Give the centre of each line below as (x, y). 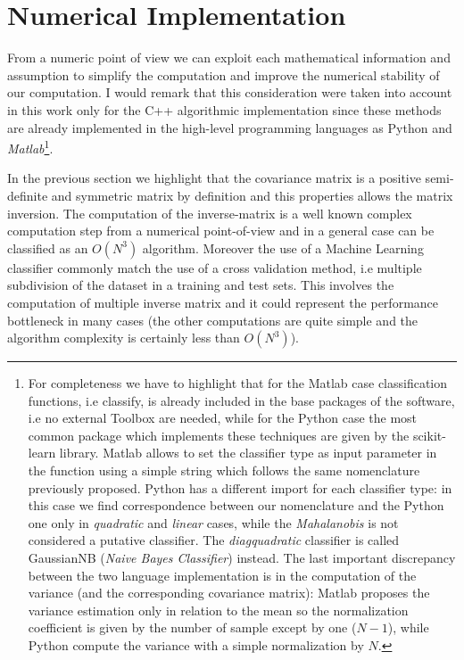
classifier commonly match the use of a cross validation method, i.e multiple (215, 267)
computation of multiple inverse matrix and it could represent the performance (223, 302)
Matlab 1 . (30, 147)
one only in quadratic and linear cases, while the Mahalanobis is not (213, 522)
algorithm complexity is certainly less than (124, 338)
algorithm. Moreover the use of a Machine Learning (283, 247)
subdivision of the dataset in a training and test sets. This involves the (201, 285)
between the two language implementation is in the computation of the (222, 575)
